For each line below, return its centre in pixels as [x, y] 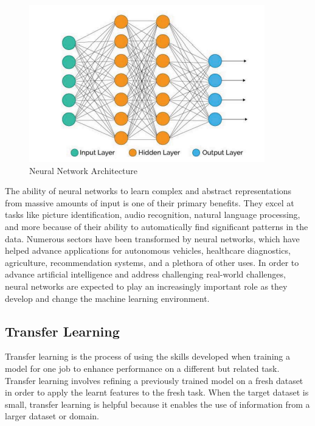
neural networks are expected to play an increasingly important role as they [146, 286]
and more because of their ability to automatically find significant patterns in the [157, 226]
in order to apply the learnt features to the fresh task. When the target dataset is [157, 392]
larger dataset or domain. [52, 416]
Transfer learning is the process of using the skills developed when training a [147, 356]
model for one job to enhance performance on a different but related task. [142, 368]
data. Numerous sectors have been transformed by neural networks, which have [152, 238]
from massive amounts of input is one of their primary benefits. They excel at [150, 202]
